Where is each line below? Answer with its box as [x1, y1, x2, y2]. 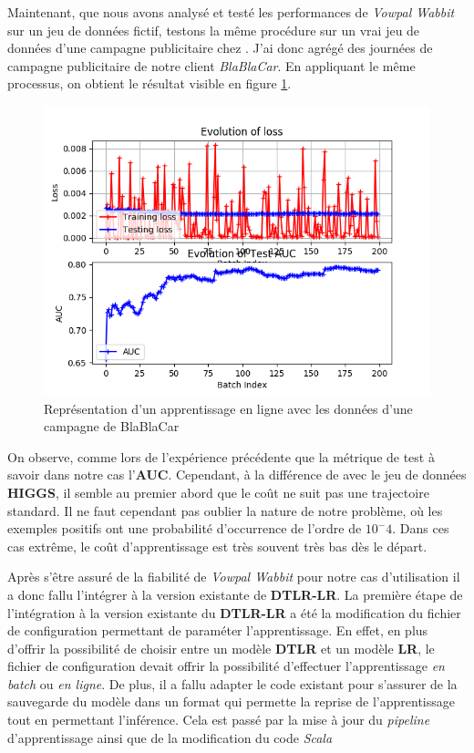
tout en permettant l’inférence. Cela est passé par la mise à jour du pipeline [7, 710, 430, 729]
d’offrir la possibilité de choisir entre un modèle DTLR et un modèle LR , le [7, 638, 435, 657]
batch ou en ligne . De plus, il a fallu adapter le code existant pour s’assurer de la [7, 674, 458, 693]
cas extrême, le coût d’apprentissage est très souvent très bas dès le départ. [7, 536, 428, 555]
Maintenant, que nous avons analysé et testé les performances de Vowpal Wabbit [7, 3, 455, 21]
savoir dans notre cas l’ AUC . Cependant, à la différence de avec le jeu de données [7, 465, 467, 484]
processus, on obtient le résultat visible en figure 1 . [7, 74, 292, 93]
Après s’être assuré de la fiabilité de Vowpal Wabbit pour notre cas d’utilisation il [7, 567, 460, 586]
